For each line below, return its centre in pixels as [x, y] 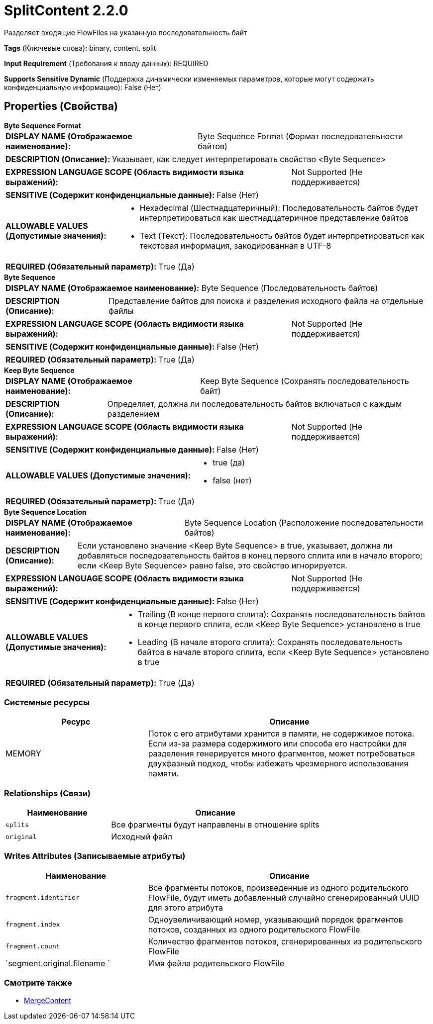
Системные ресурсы [47, 702]
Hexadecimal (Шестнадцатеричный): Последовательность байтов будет [279, 208]
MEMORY [23, 754]
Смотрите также [38, 983]
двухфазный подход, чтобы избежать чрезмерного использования [278, 764]
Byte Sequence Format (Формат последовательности [300, 136]
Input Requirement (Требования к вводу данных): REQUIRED [106, 63]
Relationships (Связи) [47, 793]
